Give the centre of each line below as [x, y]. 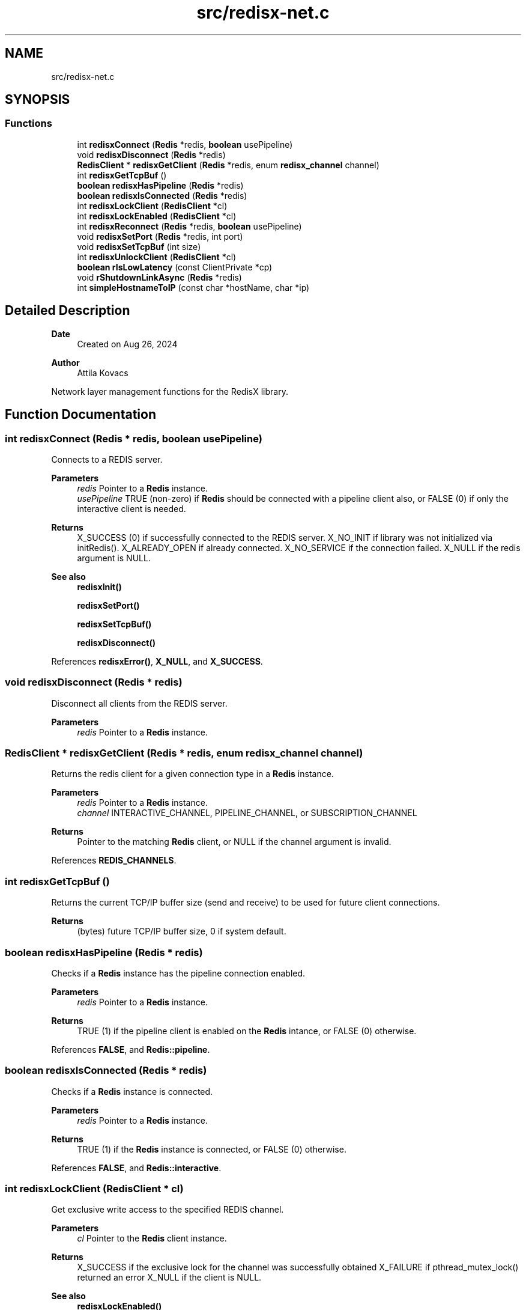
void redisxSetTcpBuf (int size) [139, 246]
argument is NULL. [114, 558]
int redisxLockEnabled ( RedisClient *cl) [157, 216]
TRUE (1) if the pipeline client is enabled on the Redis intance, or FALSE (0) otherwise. [247, 1031]
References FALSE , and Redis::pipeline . [131, 1049]
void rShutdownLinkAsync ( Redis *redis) [159, 277]
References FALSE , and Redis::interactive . [136, 1168]
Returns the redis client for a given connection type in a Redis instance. [192, 774]
